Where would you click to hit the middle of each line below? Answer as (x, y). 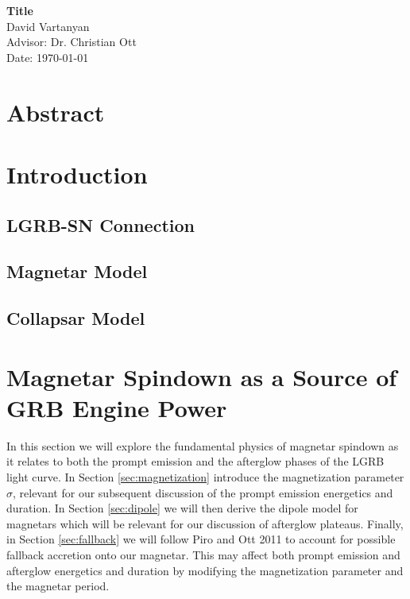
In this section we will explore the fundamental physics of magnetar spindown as (203, 445)
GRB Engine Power (117, 407)
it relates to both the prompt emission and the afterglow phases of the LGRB (195, 461)
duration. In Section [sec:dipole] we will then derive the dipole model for (182, 508)
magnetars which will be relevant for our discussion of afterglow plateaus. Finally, (205, 523)
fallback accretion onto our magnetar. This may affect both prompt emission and (203, 554)
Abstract (56, 112)
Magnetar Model (77, 271)
